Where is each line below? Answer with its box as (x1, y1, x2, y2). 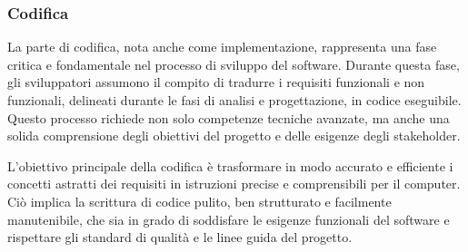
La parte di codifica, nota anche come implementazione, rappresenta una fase (7, 37, 437, 56)
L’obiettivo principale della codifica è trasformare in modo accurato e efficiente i (7, 156, 453, 175)
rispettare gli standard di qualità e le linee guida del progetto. (7, 228, 353, 247)
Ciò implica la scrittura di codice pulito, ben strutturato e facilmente (7, 191, 392, 210)
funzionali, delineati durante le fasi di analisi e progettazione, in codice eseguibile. (7, 91, 462, 109)
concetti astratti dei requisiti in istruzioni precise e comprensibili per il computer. (7, 174, 461, 193)
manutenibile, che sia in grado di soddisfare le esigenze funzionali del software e (7, 209, 450, 228)
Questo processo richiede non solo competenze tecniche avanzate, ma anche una (7, 108, 450, 127)
